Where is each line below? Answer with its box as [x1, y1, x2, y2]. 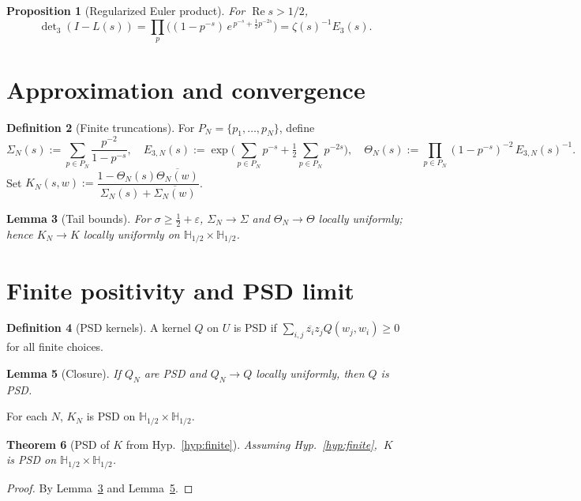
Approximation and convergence [6, 73, 365, 105]
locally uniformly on [83, 225, 180, 242]
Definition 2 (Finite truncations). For [6, 119, 195, 135]
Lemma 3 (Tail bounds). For [6, 210, 151, 227]
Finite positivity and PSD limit [6, 273, 354, 306]
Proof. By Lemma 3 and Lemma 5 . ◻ [6, 479, 193, 495]
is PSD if [233, 319, 277, 336]
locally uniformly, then [256, 364, 365, 381]
